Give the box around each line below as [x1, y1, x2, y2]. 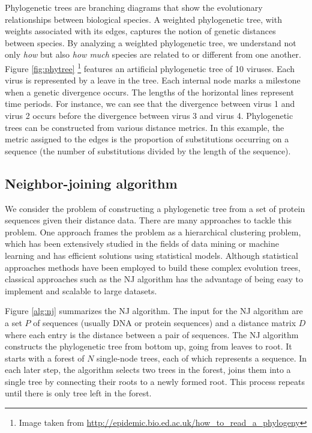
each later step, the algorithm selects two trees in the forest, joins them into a [5, 363, 291, 376]
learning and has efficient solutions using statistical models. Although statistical [5, 249, 298, 261]
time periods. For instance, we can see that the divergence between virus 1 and [5, 97, 295, 110]
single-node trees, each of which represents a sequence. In [97, 351, 307, 364]
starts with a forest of [5, 351, 85, 364]
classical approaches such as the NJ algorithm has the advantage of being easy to [5, 273, 303, 285]
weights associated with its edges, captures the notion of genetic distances [5, 25, 276, 37]
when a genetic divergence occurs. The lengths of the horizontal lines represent [5, 85, 294, 98]
